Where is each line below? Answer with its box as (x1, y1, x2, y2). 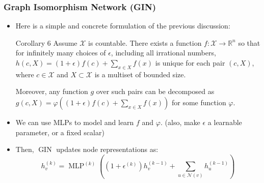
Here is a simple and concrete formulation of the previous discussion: (15, 20, 230, 31)
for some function (172, 97, 226, 107)
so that (238, 37, 260, 48)
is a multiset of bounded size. (94, 69, 186, 79)
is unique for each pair (155, 57, 225, 68)
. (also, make (160, 116, 200, 127)
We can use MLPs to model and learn (15, 116, 134, 127)
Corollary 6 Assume (15, 37, 77, 48)
